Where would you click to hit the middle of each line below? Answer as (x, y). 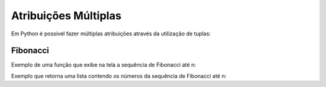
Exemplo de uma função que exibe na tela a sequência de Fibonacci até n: (104, 65)
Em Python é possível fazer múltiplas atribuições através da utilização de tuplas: (111, 34)
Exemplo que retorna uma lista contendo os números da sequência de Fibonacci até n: (119, 76)
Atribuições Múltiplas (66, 16)
